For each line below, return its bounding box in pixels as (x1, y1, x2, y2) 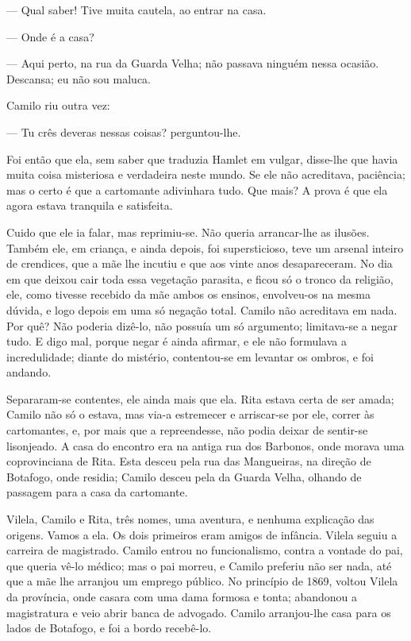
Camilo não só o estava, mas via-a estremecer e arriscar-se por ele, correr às (6, 406, 375, 423)
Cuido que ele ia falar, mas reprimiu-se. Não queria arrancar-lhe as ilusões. (6, 223, 370, 240)
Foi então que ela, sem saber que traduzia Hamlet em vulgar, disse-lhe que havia (6, 150, 398, 167)
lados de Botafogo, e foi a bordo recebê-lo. (6, 620, 212, 636)
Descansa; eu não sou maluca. (6, 70, 152, 87)
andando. (6, 364, 52, 380)
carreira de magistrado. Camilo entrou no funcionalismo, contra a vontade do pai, (6, 542, 403, 558)
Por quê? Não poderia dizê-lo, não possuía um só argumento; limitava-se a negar (6, 317, 398, 334)
